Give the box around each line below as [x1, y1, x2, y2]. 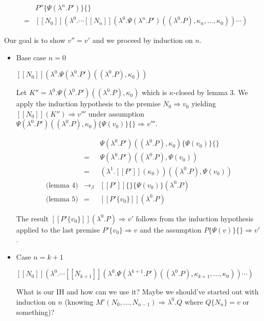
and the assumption [140, 224, 202, 235]
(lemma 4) [46, 181, 78, 189]
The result [16, 213, 49, 223]
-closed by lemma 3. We [173, 87, 248, 98]
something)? [16, 306, 55, 317]
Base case [16, 52, 47, 62]
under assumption [88, 108, 144, 119]
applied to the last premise [16, 224, 100, 235]
